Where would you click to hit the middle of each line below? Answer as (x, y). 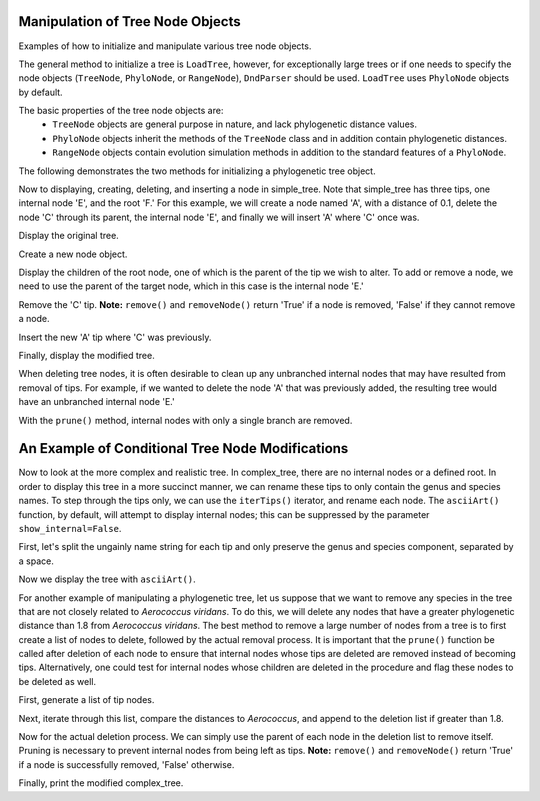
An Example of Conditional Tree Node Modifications (183, 448)
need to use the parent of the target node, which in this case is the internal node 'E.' (191, 286)
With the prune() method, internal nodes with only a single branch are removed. (185, 420)
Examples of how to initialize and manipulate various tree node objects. (165, 46)
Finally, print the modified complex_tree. (101, 783)
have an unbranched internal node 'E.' (96, 402)
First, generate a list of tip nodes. (86, 700)
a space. (36, 561)
